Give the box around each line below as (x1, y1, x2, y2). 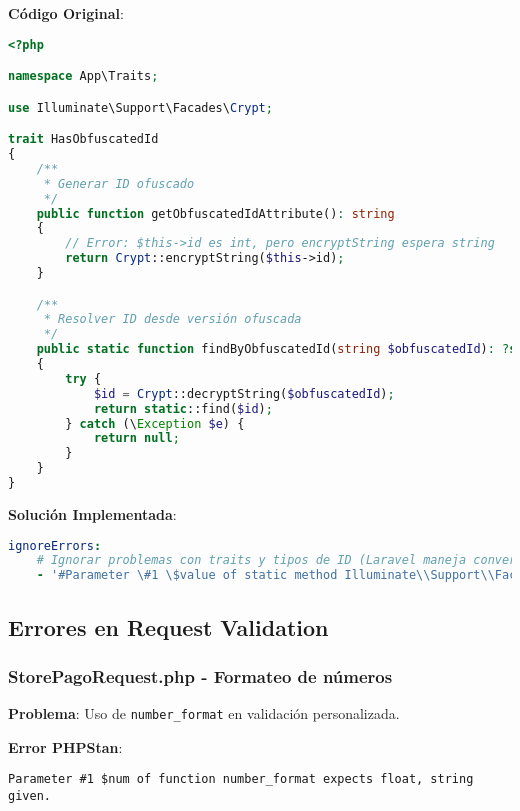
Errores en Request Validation (8, 611, 329, 642)
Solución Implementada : (8, 503, 177, 524)
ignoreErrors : (8, 538, 102, 553)
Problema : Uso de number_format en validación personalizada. (8, 703, 400, 724)
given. (8, 789, 51, 804)
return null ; (93, 431, 180, 446)
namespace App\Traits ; (8, 69, 159, 84)
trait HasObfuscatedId (8, 132, 159, 147)
